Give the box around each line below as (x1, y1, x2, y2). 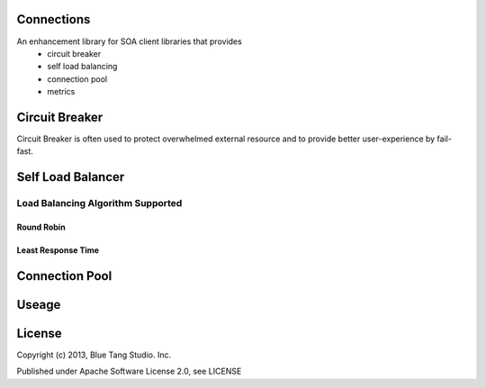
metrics (47, 86, 76, 97)
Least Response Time (16, 244, 99, 256)
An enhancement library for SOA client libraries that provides (16, 36, 242, 47)
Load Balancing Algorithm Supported (16, 197, 183, 210)
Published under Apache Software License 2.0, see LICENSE (16, 365, 242, 377)
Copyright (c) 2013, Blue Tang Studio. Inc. (16, 349, 171, 360)
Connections (16, 12, 91, 27)
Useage (16, 297, 61, 312)
